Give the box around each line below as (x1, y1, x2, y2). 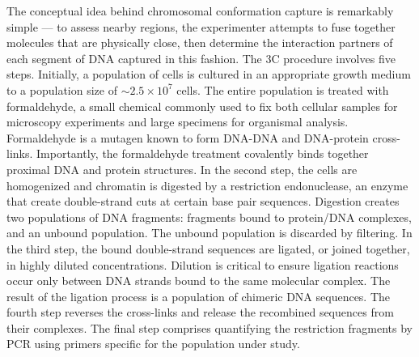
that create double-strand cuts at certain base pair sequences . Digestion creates (6, 193, 400, 210)
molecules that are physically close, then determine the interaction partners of (6, 34, 393, 51)
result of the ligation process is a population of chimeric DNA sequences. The (6, 287, 391, 304)
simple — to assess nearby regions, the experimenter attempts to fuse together (6, 18, 396, 35)
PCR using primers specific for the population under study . (6, 335, 300, 352)
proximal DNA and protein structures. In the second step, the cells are (6, 160, 358, 177)
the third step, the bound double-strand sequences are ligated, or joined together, (6, 240, 410, 257)
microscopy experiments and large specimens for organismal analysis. (6, 113, 349, 130)
